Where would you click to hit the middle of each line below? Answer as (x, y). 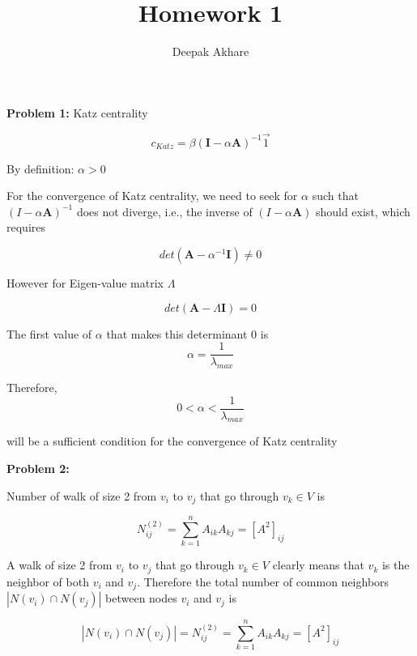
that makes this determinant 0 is (187, 333)
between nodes (141, 598)
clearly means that (318, 565)
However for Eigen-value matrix (85, 282)
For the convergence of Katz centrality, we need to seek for (152, 196)
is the (396, 565)
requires (26, 227)
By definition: (40, 168)
